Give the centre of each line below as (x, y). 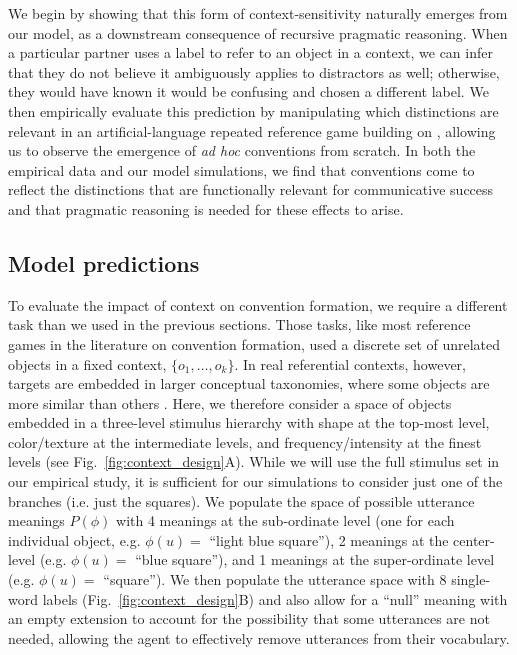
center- (474, 539)
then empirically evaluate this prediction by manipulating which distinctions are (253, 110)
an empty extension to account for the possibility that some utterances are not (249, 618)
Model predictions (104, 262)
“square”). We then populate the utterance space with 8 (275, 579)
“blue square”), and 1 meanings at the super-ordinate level (315, 559)
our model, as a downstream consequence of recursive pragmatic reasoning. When (258, 32)
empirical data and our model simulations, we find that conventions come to (241, 169)
